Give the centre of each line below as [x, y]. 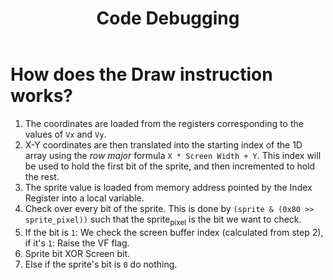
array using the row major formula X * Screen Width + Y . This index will [173, 155]
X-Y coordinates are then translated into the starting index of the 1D [163, 144]
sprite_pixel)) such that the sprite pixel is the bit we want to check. [163, 220]
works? [42, 96]
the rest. [42, 176]
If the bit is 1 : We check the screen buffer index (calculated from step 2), [174, 232]
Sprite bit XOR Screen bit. [77, 253]
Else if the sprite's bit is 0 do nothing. [101, 264]
